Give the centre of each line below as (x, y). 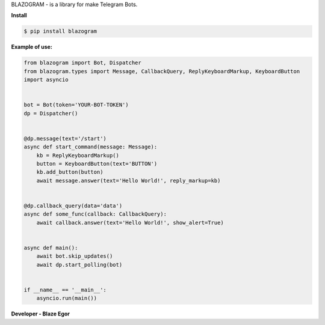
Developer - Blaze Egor (41, 314)
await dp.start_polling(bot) (79, 265)
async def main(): (51, 248)
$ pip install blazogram (60, 31)
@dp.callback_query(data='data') (73, 205)
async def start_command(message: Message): (91, 147)
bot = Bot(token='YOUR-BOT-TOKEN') (76, 105)
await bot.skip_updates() (75, 256)
